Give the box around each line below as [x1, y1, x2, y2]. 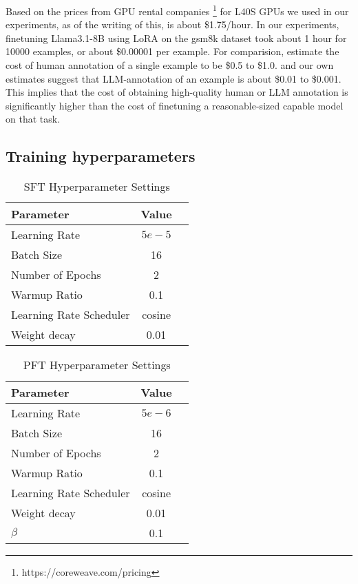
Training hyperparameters [6, 145, 196, 167]
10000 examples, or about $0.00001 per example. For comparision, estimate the [6, 44, 339, 59]
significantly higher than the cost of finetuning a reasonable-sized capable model [6, 98, 344, 112]
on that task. [6, 112, 61, 126]
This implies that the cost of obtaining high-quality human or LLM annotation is [6, 85, 348, 99]
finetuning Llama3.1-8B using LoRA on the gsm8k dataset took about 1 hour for [6, 30, 347, 45]
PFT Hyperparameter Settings [23, 357, 171, 373]
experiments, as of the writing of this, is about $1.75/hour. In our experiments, [6, 17, 339, 32]
